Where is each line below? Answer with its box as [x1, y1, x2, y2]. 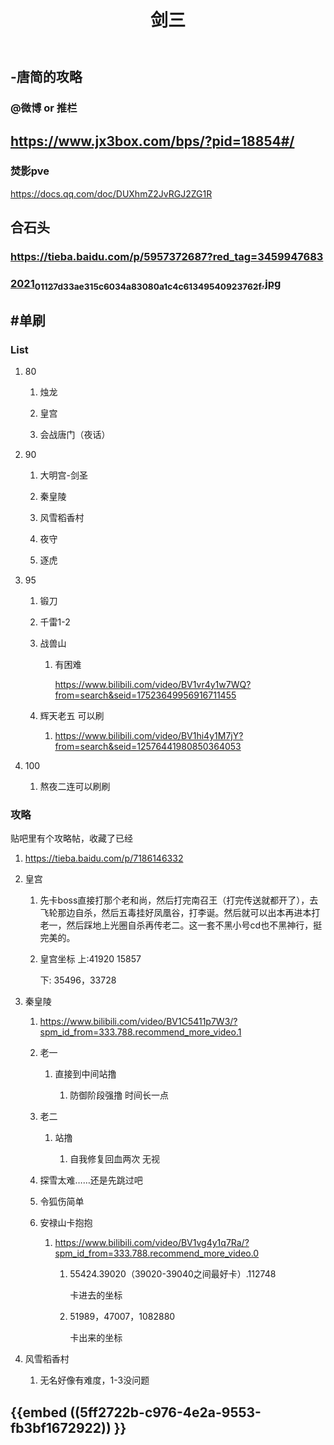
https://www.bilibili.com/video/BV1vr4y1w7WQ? [54, 678, 252, 690]
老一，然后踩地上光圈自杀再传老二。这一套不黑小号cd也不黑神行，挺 [39, 919, 323, 931]
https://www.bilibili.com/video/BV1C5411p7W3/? [39, 1016, 238, 1028]
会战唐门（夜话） [39, 428, 111, 440]
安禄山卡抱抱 [39, 1217, 93, 1229]
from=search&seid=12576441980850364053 [54, 740, 242, 752]
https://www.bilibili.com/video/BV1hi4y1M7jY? [54, 729, 244, 741]
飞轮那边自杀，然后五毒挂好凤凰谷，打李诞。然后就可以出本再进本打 [39, 907, 321, 919]
